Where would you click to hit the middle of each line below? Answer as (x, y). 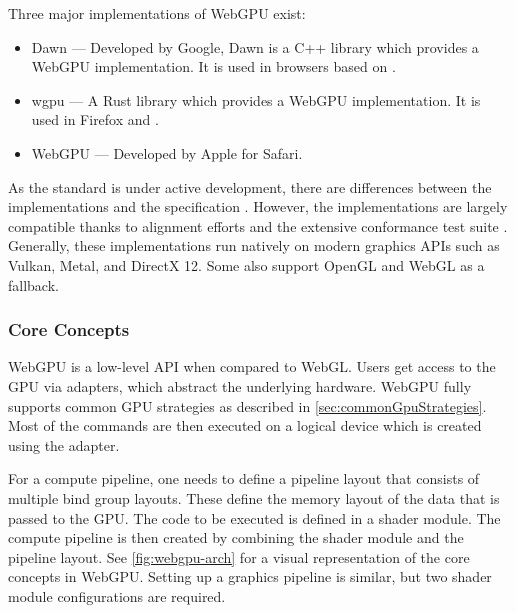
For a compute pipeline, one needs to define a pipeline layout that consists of (244, 478)
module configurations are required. (117, 595)
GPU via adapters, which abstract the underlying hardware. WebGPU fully (240, 385)
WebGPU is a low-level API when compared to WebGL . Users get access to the (252, 366)
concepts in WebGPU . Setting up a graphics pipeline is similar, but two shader (250, 576)
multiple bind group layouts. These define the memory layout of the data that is (254, 497)
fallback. (33, 284)
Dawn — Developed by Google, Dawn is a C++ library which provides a (255, 46)
